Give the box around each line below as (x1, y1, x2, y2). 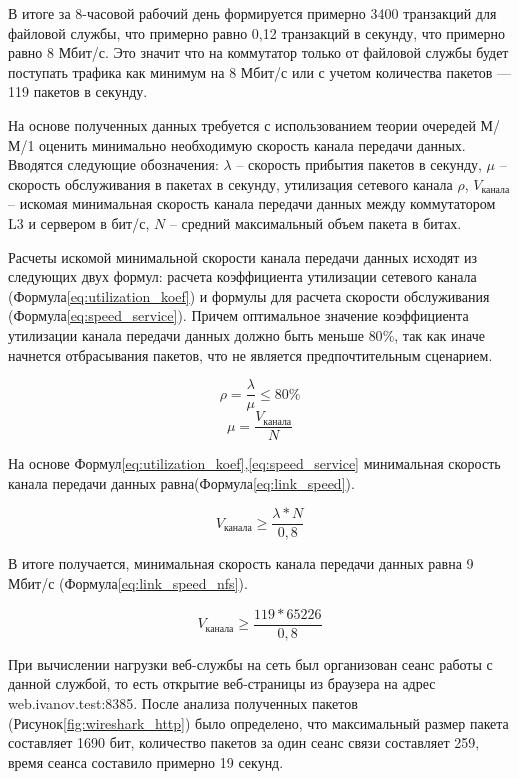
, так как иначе (394, 324, 485, 345)
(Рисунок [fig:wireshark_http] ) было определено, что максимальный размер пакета (8, 712, 509, 733)
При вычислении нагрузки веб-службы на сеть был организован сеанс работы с (8, 653, 493, 674)
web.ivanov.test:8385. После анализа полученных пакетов (8, 692, 358, 713)
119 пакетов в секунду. (8, 81, 148, 102)
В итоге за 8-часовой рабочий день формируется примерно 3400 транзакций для (8, 3, 497, 23)
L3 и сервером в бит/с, (8, 212, 150, 233)
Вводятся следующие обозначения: (8, 154, 219, 175)
